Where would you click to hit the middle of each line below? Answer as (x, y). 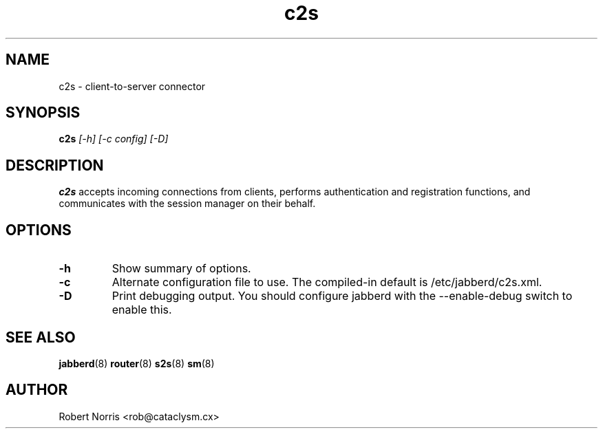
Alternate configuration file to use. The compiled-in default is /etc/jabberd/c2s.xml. (327, 282)
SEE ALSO (41, 337)
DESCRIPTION (55, 165)
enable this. (142, 310)
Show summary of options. (181, 269)
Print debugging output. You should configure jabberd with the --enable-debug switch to (342, 296)
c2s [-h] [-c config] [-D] (114, 139)
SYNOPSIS (43, 113)
